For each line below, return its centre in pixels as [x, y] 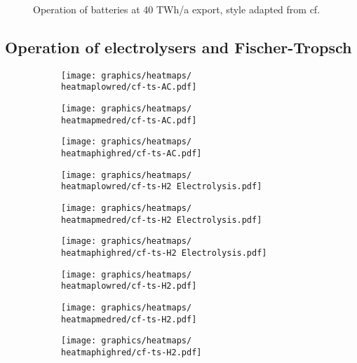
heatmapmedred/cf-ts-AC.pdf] [129, 120]
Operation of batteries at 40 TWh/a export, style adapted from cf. [177, 9]
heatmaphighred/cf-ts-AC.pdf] [132, 154]
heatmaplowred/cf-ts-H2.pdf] [129, 286]
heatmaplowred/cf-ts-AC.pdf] [129, 87]
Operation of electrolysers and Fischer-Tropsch [178, 47]
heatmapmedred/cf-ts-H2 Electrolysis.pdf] [162, 220]
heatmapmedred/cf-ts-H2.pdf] [129, 319]
